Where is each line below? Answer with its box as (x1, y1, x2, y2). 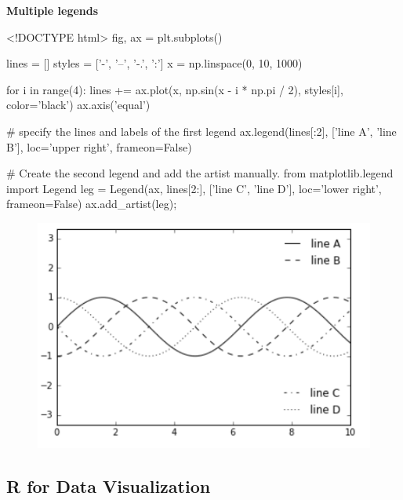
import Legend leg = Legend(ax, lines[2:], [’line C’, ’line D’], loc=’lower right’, (6, 180, 382, 196)
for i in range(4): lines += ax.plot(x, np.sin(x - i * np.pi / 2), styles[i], (6, 81, 343, 97)
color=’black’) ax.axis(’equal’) (6, 97, 151, 113)
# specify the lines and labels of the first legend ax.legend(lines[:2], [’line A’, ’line (6, 122, 397, 139)
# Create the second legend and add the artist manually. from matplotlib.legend (6, 165, 394, 181)
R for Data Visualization (6, 474, 211, 498)
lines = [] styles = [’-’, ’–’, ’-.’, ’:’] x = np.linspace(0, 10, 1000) (6, 55, 303, 71)
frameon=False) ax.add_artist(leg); (6, 195, 177, 212)
